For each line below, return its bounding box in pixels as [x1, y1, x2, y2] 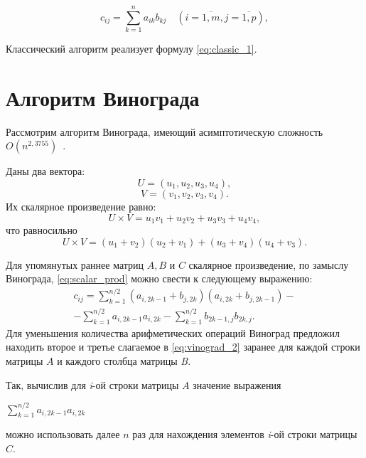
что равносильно [6, 223, 77, 238]
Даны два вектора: [6, 164, 85, 179]
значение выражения [193, 377, 281, 392]
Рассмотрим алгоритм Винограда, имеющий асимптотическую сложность [6, 124, 323, 139]
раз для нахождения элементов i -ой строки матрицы [132, 427, 357, 442]
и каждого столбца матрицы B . [57, 353, 191, 368]
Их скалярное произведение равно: [6, 199, 156, 214]
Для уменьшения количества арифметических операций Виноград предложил [6, 325, 340, 340]
